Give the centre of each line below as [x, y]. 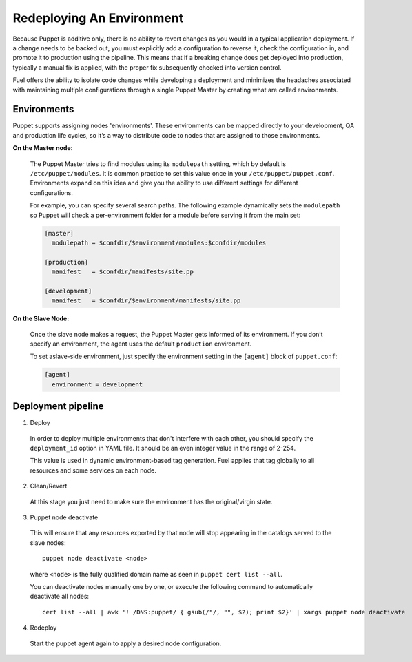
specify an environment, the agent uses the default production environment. [141, 344]
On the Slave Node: [41, 319]
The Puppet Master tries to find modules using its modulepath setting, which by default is [158, 164]
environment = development [97, 384]
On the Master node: [43, 148]
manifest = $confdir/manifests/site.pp [123, 272]
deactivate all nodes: [60, 597]
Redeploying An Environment [98, 18]
